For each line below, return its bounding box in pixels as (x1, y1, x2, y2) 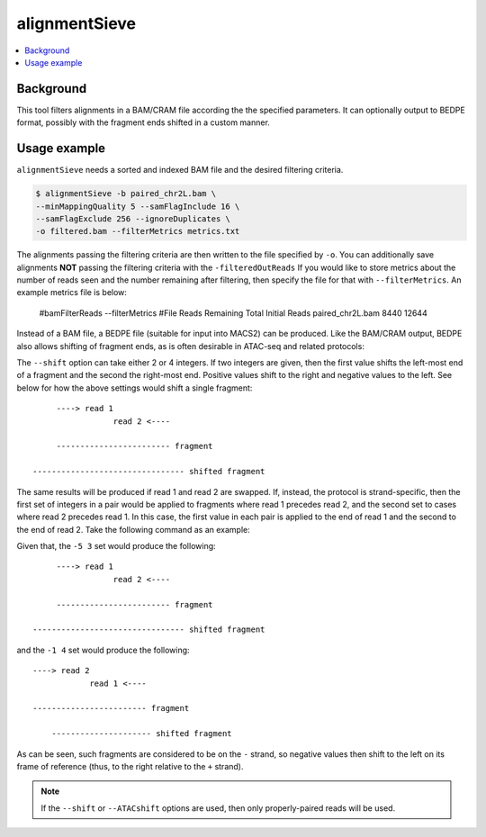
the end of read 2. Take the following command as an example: (16, 524, 251, 535)
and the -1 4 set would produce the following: (16, 644, 190, 655)
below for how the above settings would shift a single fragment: (16, 382, 253, 393)
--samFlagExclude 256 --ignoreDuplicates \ (35, 213, 231, 224)
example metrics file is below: (16, 287, 128, 298)
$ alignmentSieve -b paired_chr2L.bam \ (35, 189, 216, 199)
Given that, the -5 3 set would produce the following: (16, 541, 216, 552)
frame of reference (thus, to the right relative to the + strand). (16, 760, 244, 771)
